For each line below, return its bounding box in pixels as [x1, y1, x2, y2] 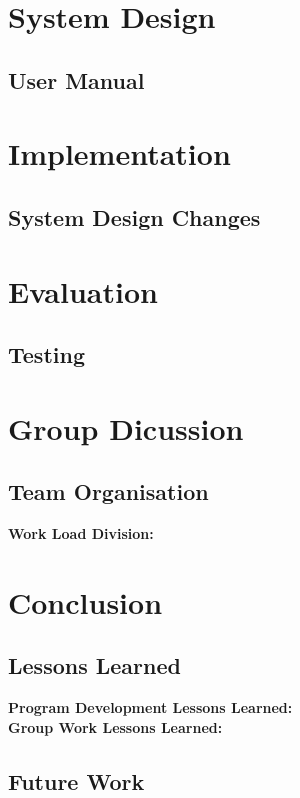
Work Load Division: [8, 523, 154, 544]
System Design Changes [8, 201, 261, 232]
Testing [8, 339, 85, 370]
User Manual [8, 64, 145, 95]
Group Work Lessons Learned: [8, 716, 223, 737]
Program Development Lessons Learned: [8, 697, 293, 718]
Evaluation [8, 270, 158, 311]
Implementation [8, 133, 231, 174]
